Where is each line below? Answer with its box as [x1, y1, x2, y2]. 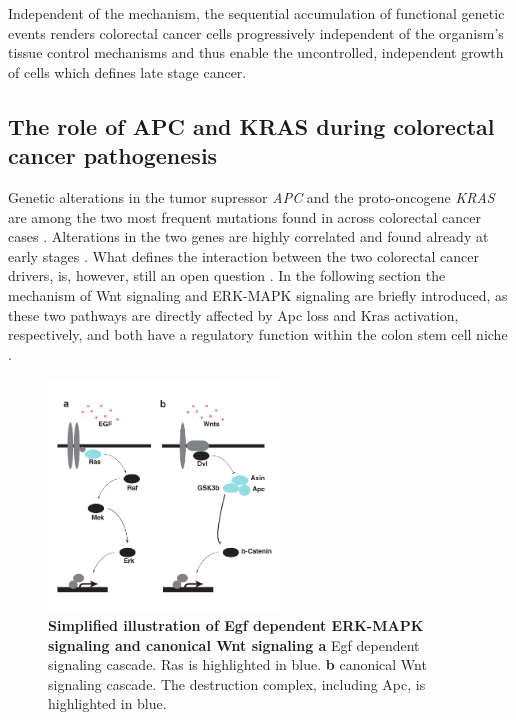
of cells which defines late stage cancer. [8, 61, 247, 82]
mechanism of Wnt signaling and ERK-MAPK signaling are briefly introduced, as [8, 284, 508, 305]
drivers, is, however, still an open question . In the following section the [8, 265, 446, 286]
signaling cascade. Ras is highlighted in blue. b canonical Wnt [48, 654, 427, 675]
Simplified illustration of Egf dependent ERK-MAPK [48, 615, 424, 636]
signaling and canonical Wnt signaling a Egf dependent [48, 634, 420, 655]
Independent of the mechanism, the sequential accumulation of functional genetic [8, 3, 505, 23]
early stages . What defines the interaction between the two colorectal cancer [8, 245, 479, 266]
